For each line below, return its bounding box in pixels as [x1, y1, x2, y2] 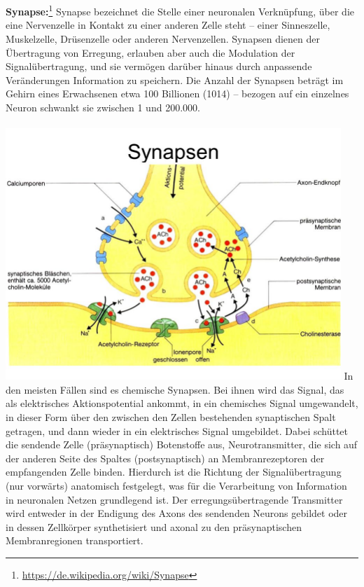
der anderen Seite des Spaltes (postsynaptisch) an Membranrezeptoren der [6, 450, 325, 465]
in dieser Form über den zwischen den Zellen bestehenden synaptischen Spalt [6, 410, 336, 424]
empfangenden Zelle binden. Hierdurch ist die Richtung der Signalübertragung [6, 464, 342, 479]
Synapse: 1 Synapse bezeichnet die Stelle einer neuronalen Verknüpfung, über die [6, 2, 354, 18]
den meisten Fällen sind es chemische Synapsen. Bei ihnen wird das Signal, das [6, 382, 344, 396]
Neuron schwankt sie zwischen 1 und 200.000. [6, 100, 200, 114]
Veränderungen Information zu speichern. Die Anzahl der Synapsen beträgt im [6, 72, 344, 87]
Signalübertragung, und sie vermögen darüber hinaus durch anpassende [6, 59, 312, 74]
